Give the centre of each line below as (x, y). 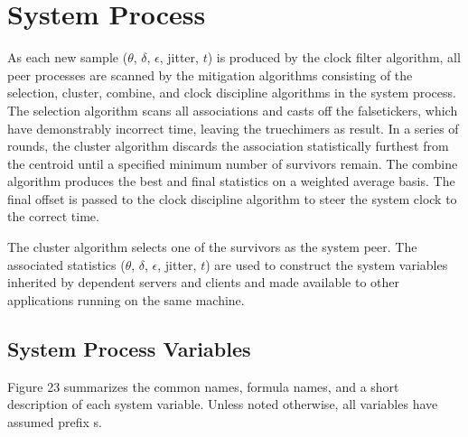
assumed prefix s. (55, 421)
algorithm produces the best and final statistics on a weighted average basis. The (231, 181)
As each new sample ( (68, 57)
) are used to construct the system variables (327, 264)
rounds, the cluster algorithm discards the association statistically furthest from (228, 146)
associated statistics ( (66, 264)
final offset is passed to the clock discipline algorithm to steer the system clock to (232, 198)
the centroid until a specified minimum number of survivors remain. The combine (233, 163)
